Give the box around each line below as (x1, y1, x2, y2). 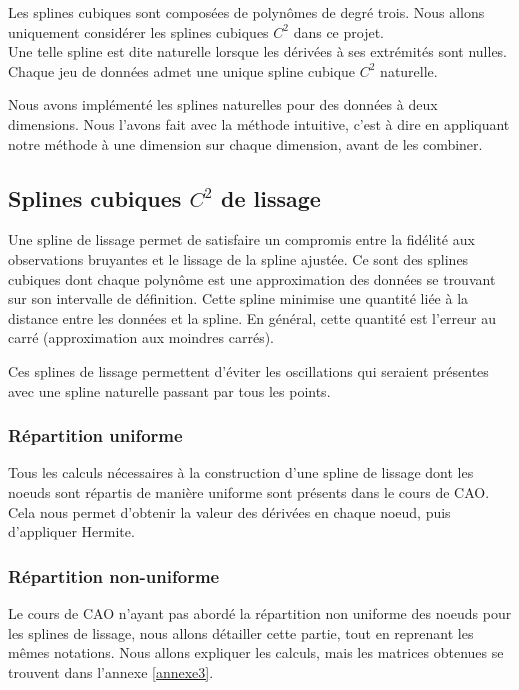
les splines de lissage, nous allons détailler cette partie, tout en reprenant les (8, 622, 474, 643)
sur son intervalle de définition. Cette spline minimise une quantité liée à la (8, 288, 469, 309)
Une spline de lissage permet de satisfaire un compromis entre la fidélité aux (8, 229, 475, 250)
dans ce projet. (293, 21, 385, 42)
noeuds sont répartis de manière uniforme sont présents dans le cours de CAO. (8, 481, 490, 502)
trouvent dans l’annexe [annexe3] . (8, 661, 214, 682)
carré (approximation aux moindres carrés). (8, 327, 275, 348)
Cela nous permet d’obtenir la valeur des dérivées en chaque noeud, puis (8, 501, 451, 522)
